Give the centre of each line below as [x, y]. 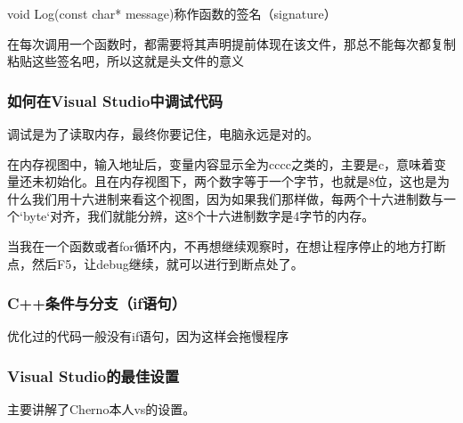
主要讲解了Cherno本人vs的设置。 [102, 409]
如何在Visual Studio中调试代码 [115, 100]
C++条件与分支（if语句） [97, 303]
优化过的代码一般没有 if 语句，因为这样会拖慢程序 [148, 336]
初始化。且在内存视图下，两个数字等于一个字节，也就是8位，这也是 [240, 181]
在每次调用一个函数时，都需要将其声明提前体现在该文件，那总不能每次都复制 [231, 43]
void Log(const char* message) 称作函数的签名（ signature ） [172, 13]
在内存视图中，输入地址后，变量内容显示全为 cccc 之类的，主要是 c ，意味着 [221, 163]
